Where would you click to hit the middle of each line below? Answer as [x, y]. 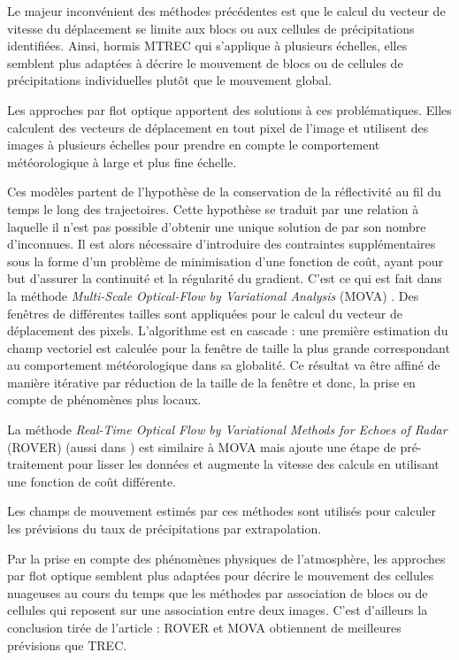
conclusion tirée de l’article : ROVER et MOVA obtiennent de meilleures [204, 627]
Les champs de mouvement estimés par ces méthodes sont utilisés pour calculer [222, 511]
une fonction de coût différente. [92, 481]
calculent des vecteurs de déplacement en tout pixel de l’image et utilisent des [218, 127]
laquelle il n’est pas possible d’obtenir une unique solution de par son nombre [217, 226]
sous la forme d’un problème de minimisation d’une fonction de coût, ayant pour [226, 261]
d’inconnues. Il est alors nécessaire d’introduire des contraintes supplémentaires [222, 244]
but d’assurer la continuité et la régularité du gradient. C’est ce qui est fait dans [225, 278]
